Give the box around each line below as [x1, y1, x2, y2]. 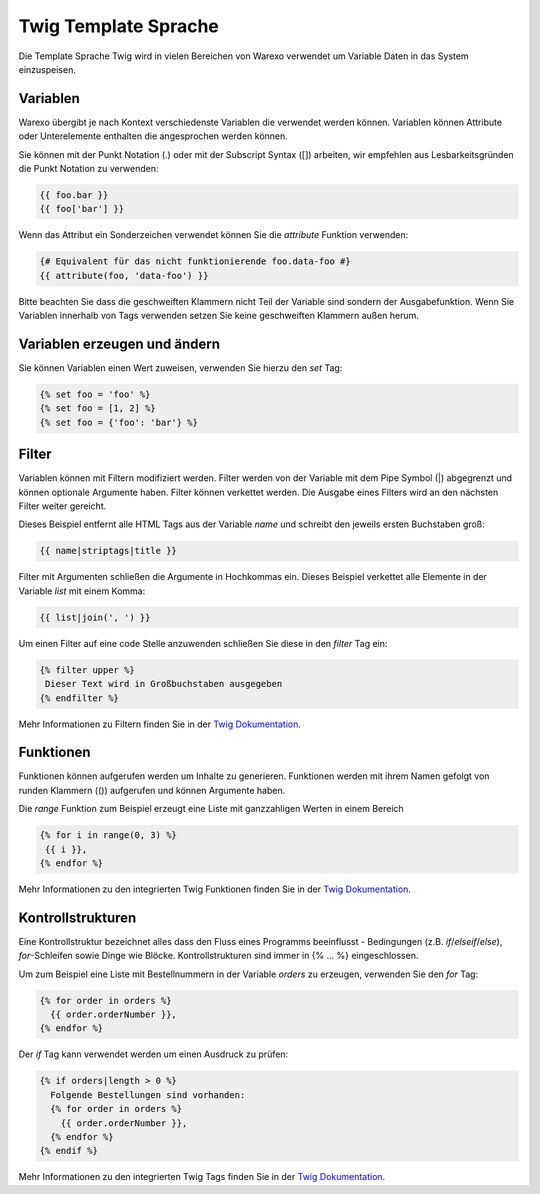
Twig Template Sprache [18, 15, 220, 37]
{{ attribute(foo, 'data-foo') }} [39, 270, 209, 281]
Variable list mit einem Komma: [18, 585, 146, 597]
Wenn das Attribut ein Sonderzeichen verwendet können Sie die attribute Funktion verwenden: [18, 229, 409, 241]
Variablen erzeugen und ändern [18, 335, 220, 352]
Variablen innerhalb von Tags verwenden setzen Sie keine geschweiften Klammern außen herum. [18, 310, 420, 322]
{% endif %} [39, 1145, 99, 1157]
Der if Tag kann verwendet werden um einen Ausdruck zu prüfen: [18, 1048, 289, 1060]
